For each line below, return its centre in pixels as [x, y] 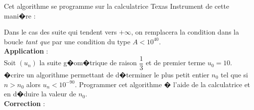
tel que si [234, 75]
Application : [26, 51]
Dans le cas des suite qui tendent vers [60, 32]
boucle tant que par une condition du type [67, 41]
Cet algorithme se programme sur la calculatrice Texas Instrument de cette [117, 6]
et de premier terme [175, 63]
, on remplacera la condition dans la [185, 32]
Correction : [24, 103]
